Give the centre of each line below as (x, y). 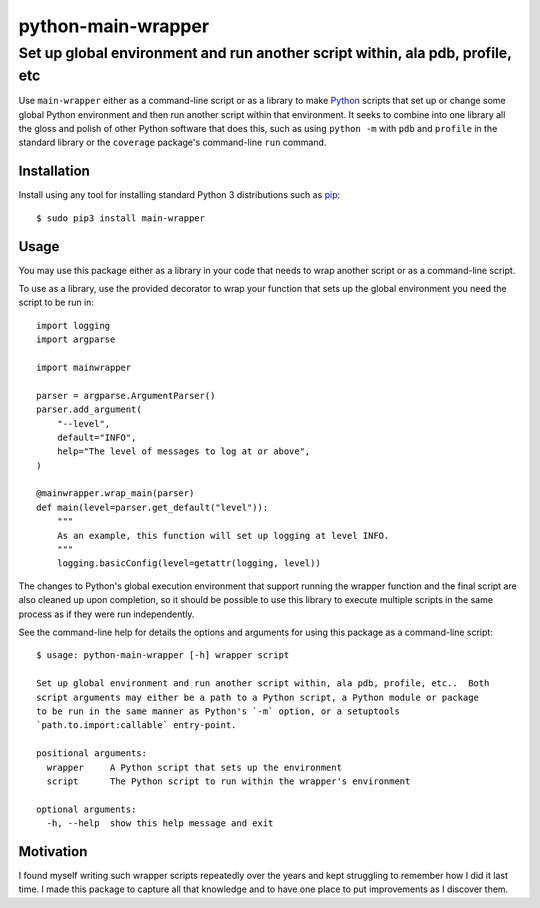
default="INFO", (96, 437)
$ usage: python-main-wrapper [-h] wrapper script (163, 655)
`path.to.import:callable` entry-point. (136, 725)
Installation (54, 171)
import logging (73, 325)
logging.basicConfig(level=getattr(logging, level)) (189, 563)
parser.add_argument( (89, 409)
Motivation (53, 851)
